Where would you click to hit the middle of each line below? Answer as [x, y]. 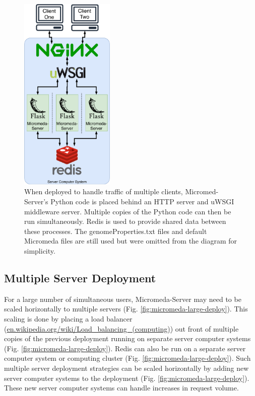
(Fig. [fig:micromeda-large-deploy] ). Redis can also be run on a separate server [125, 348]
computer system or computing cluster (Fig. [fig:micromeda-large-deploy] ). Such [127, 358]
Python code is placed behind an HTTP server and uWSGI [142, 201]
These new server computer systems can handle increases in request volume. [121, 388]
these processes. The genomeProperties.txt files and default [116, 231]
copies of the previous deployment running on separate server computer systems [127, 338]
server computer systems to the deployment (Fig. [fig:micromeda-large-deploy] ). [127, 378]
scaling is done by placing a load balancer [68, 318]
